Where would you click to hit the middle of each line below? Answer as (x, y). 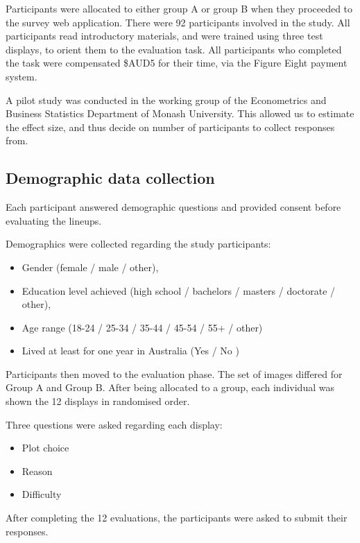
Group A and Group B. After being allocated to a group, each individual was (170, 387)
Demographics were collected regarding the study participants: (138, 244)
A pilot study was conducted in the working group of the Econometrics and (166, 100)
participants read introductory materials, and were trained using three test (164, 36)
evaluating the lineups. (54, 220)
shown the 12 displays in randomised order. (98, 401)
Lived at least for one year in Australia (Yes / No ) (130, 351)
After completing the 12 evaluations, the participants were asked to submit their (177, 518)
